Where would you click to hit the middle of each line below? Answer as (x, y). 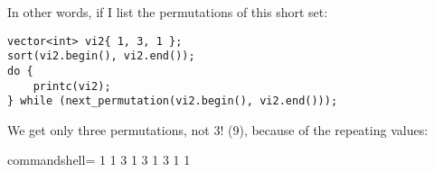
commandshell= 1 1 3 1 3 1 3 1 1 (99, 160)
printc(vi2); (72, 86)
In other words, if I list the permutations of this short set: (168, 12)
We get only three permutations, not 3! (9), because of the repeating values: (218, 129)
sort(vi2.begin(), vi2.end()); (101, 56)
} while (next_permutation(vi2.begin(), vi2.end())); (173, 101)
